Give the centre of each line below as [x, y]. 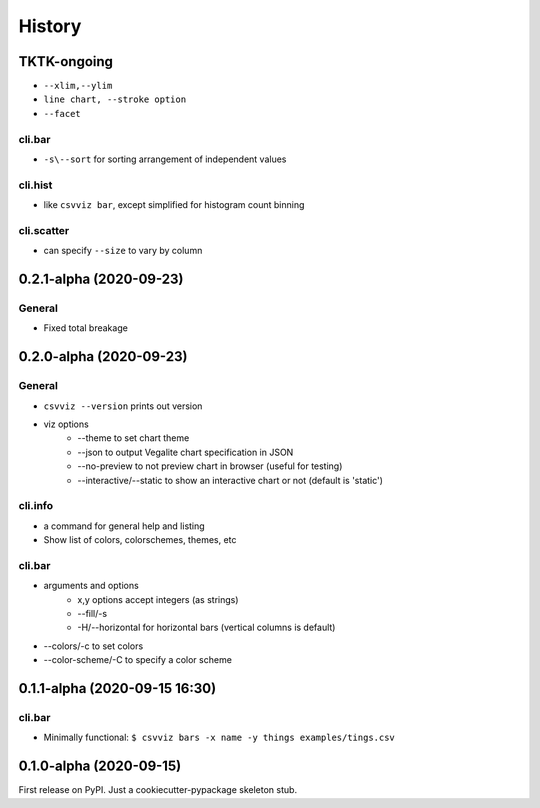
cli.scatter [44, 230]
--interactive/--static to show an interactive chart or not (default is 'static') [230, 480]
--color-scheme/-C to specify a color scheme [137, 660]
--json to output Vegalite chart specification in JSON [185, 452]
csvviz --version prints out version [123, 406]
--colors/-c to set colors [93, 646]
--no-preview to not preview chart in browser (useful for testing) [210, 466]
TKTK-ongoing [66, 61]
